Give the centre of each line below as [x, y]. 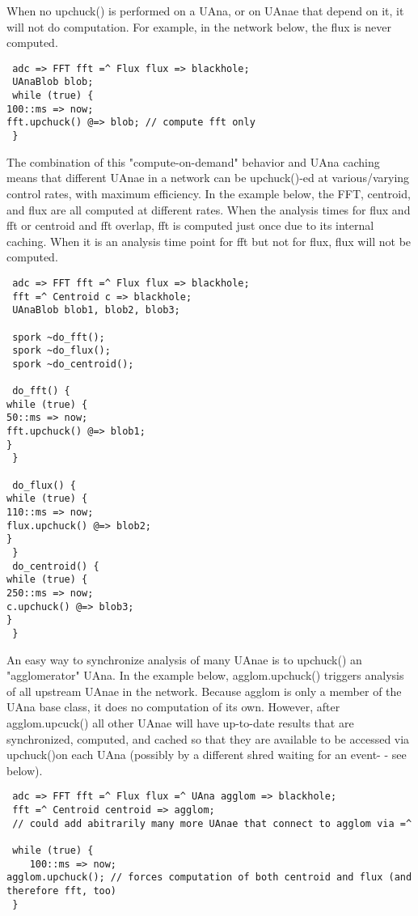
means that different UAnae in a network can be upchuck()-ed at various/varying [208, 178]
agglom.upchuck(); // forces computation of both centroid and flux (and [209, 878]
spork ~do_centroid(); [73, 364]
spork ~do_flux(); [61, 351]
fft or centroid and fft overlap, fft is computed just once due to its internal [190, 225]
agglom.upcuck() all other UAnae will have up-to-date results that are [180, 722]
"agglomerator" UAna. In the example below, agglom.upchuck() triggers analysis [205, 675]
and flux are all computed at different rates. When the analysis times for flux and [209, 209]
